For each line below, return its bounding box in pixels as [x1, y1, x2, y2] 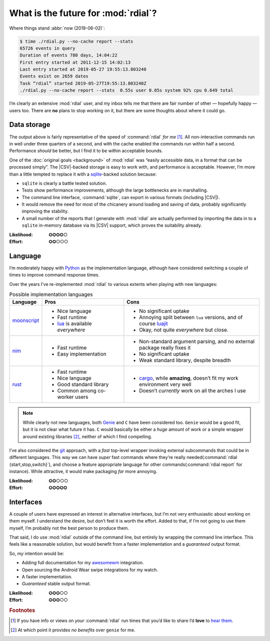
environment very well [139, 381, 191, 388]
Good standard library [57, 381, 109, 388]
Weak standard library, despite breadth [139, 357, 231, 364]
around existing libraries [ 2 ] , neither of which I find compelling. [22, 433, 152, 439]
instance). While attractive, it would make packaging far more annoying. [9, 468, 157, 474]
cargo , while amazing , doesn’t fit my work [139, 375, 238, 382]
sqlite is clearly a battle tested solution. [21, 180, 107, 186]
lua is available [57, 320, 92, 327]
